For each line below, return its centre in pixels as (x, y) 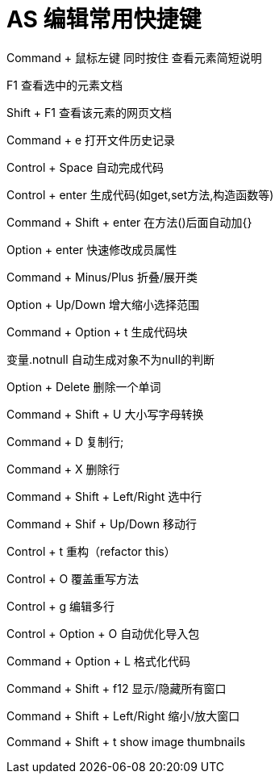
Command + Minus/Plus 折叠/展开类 (102, 277)
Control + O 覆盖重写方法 (73, 578)
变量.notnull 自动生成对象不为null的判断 (110, 359)
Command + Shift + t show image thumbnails (126, 741)
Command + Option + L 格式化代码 (98, 661)
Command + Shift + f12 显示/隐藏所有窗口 (117, 688)
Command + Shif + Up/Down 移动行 (102, 523)
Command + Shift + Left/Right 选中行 (104, 496)
